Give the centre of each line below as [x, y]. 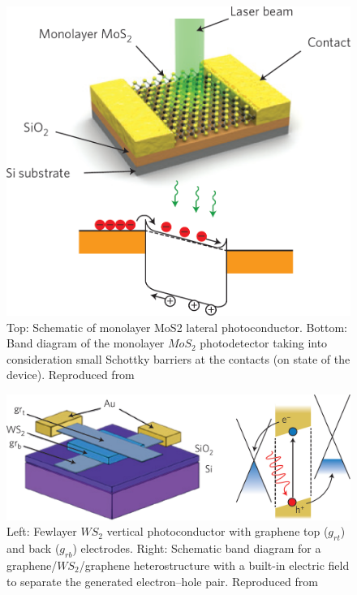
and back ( [33, 548]
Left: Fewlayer [42, 531]
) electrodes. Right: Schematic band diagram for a [197, 548]
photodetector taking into [264, 343]
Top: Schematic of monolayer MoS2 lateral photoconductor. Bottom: [177, 327]
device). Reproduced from [71, 375]
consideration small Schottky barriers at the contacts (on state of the [178, 358]
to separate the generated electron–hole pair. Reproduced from [162, 581]
